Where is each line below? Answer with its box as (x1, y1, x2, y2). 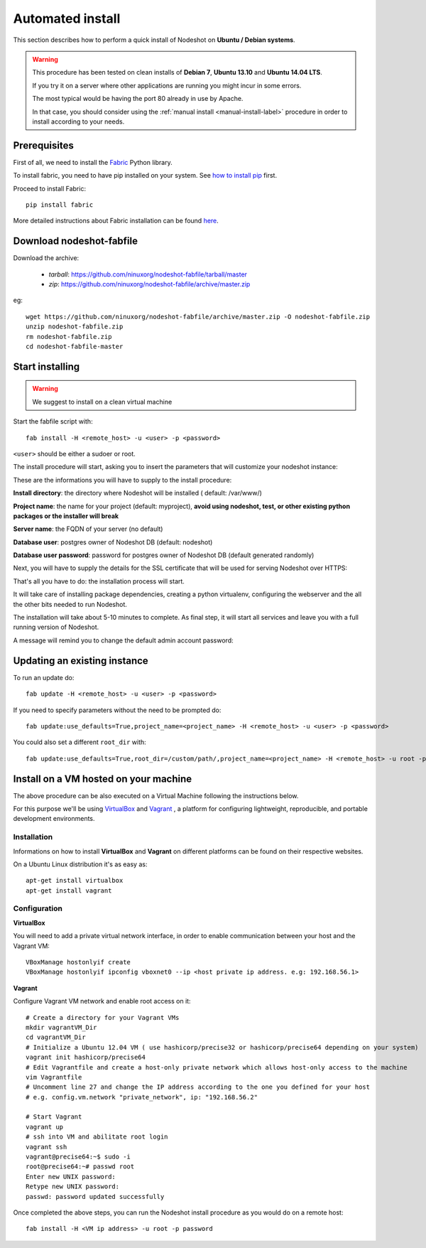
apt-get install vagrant (26, 886, 112, 895)
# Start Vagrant (26, 1113, 82, 1121)
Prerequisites (13, 139, 74, 151)
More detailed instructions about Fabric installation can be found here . (13, 217, 219, 225)
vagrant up (26, 1123, 64, 1131)
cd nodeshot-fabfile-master (26, 343, 124, 350)
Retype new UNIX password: (26, 1183, 120, 1190)
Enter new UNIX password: (26, 1173, 116, 1180)
